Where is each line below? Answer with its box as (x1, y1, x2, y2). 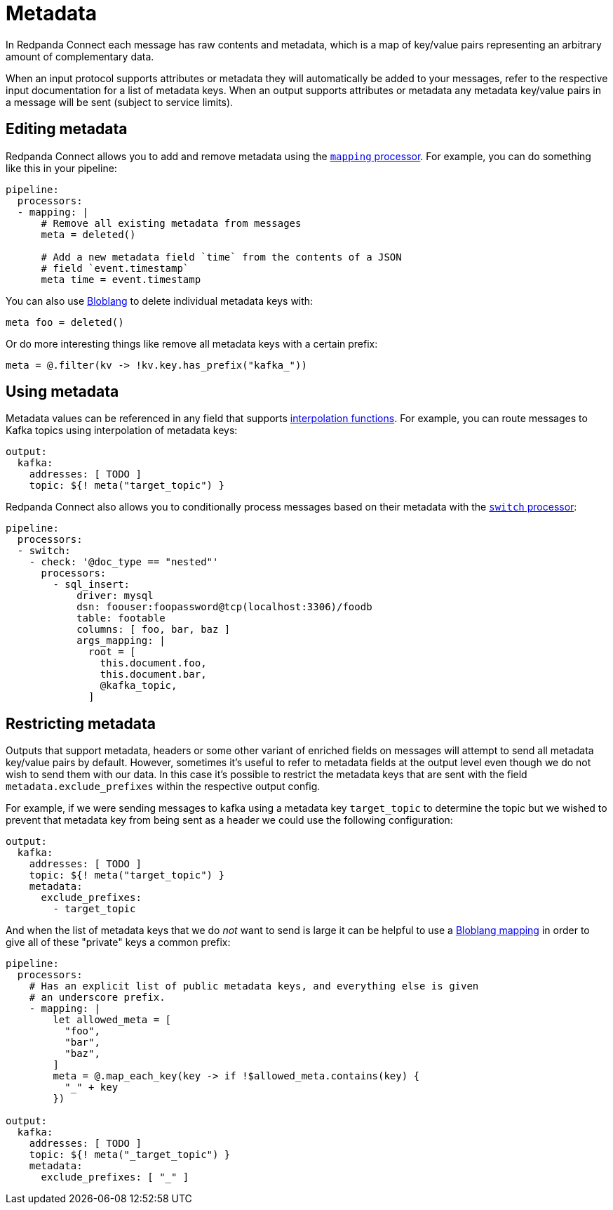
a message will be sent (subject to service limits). (6, 96, 234, 108)
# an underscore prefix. (29, 992, 166, 1004)
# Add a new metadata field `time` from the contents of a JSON (41, 251, 402, 263)
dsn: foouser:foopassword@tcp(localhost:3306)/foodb (76, 601, 372, 613)
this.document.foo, (100, 657, 207, 669)
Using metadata (6, 383, 119, 401)
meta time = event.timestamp (41, 273, 201, 285)
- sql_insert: (53, 579, 130, 591)
